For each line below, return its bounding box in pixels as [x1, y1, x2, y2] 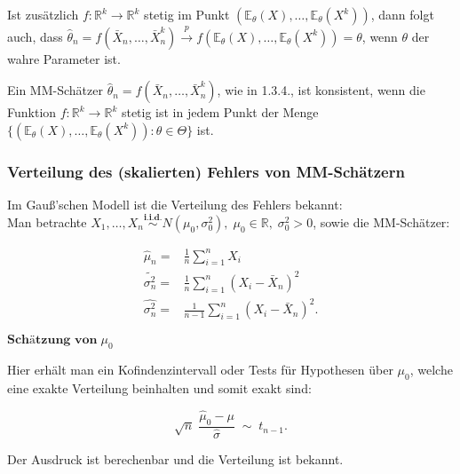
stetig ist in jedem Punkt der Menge [121, 103, 319, 122]
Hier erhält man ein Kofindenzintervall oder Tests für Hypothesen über [7, 360, 393, 379]
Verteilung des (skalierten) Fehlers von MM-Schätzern [7, 160, 405, 182]
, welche [409, 360, 453, 379]
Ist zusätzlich [7, 5, 79, 23]
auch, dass [7, 27, 63, 45]
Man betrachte [7, 213, 87, 232]
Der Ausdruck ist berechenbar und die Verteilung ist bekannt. [7, 449, 344, 468]
